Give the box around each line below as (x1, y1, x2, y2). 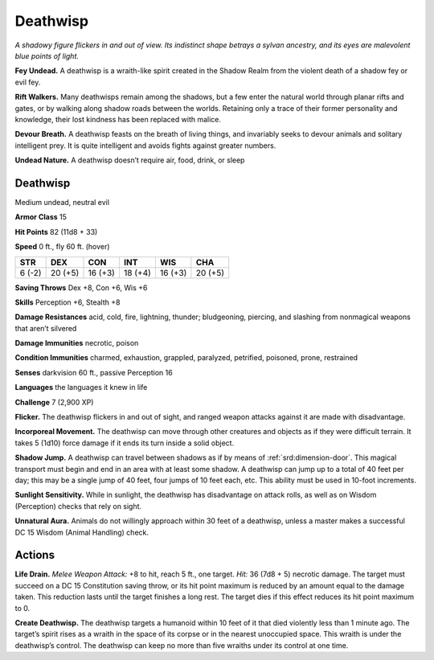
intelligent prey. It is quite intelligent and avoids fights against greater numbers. (14, 141, 276, 150)
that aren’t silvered (14, 323, 77, 333)
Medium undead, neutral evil (14, 197, 110, 207)
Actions (14, 548, 55, 562)
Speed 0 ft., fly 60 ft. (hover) (14, 242, 110, 252)
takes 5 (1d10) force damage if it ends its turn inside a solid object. (14, 438, 235, 448)
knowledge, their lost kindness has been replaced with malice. (14, 114, 221, 124)
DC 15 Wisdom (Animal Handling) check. (14, 527, 149, 537)
